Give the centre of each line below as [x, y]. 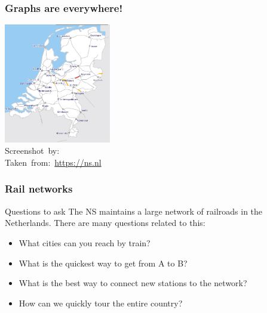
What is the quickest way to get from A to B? [103, 263]
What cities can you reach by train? [85, 242]
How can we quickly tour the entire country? [101, 303]
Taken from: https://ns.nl [53, 162]
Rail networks [39, 189]
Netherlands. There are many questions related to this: [105, 223]
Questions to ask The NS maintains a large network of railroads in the [134, 211]
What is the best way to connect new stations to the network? [133, 283]
